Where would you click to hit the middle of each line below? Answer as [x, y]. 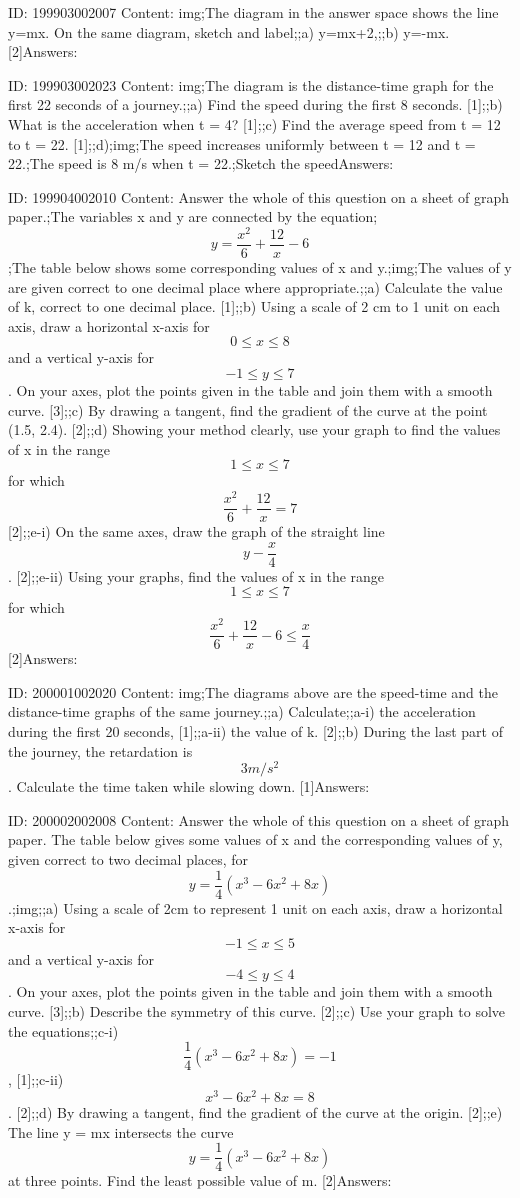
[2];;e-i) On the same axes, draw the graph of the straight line [196, 531]
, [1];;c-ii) [36, 1079]
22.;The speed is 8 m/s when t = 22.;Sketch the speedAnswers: [201, 163]
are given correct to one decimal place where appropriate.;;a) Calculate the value [255, 286]
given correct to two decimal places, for [128, 858]
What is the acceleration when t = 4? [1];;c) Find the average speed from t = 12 [254, 123]
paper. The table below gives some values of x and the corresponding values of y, [255, 839]
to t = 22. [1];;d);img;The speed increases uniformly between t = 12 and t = [242, 143]
